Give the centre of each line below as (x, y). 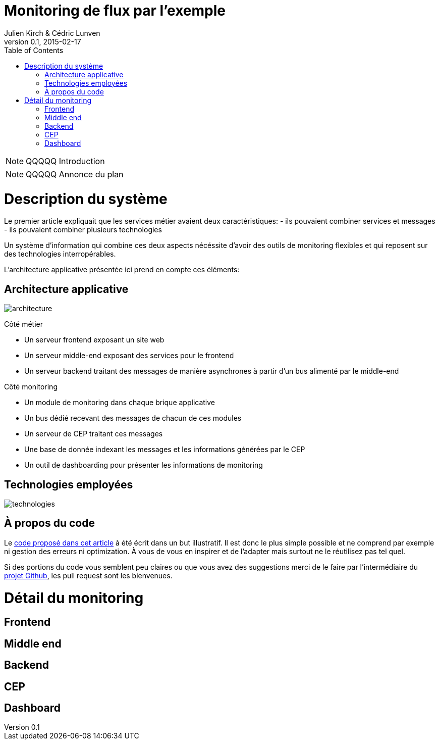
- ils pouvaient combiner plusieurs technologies (83, 230)
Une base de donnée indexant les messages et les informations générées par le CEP (165, 450)
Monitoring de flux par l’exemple (115, 11)
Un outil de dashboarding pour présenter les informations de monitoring (144, 465)
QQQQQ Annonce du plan (75, 174)
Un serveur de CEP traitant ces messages (94, 434)
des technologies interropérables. (60, 254)
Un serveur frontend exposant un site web (94, 340)
